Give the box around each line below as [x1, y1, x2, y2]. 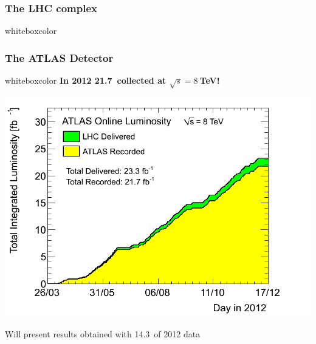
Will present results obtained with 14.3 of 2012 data [5, 327, 201, 340]
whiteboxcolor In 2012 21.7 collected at [5, 74, 167, 87]
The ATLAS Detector [5, 50, 114, 65]
